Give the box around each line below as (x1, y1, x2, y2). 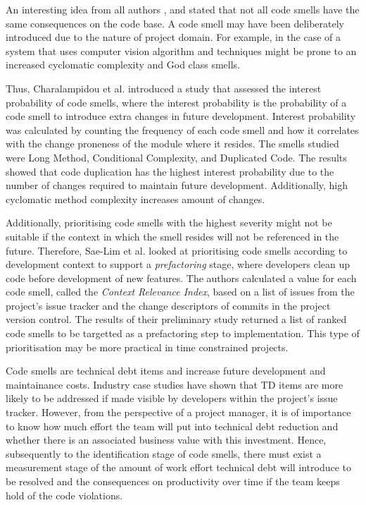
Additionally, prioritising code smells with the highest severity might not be (6, 215, 332, 230)
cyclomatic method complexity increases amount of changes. (6, 191, 265, 206)
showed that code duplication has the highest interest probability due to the (6, 164, 334, 178)
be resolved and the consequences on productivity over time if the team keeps (6, 474, 340, 488)
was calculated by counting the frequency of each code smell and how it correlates (6, 122, 359, 137)
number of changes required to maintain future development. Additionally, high (6, 178, 348, 193)
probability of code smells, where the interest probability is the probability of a (6, 95, 347, 109)
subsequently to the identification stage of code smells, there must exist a (6, 446, 322, 461)
